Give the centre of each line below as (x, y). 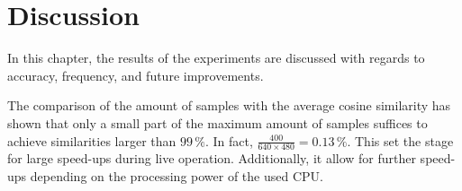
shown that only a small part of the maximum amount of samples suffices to (217, 122)
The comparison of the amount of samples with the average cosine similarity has (229, 105)
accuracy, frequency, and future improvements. (136, 75)
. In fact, (229, 140)
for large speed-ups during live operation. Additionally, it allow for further (212, 158)
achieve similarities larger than (92, 140)
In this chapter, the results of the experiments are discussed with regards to (216, 58)
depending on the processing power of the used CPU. (177, 175)
